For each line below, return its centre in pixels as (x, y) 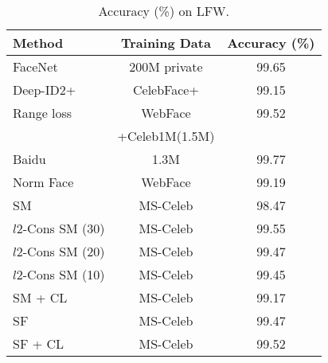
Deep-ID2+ (45, 90)
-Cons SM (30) (64, 228)
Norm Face (43, 182)
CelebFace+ (166, 90)
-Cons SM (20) (64, 251)
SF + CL (39, 343)
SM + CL (40, 297)
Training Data (166, 43)
